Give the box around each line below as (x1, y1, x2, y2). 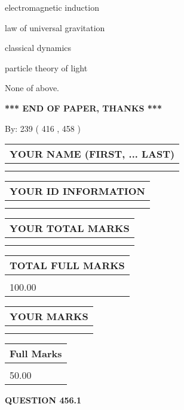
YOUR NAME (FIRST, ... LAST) (10, 147, 175, 161)
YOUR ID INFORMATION (10, 184, 145, 198)
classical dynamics (5, 41, 72, 54)
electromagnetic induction (5, 1, 99, 13)
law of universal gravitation (5, 21, 105, 34)
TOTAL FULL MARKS (10, 258, 125, 273)
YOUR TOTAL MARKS (10, 221, 130, 236)
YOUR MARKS (10, 309, 88, 324)
